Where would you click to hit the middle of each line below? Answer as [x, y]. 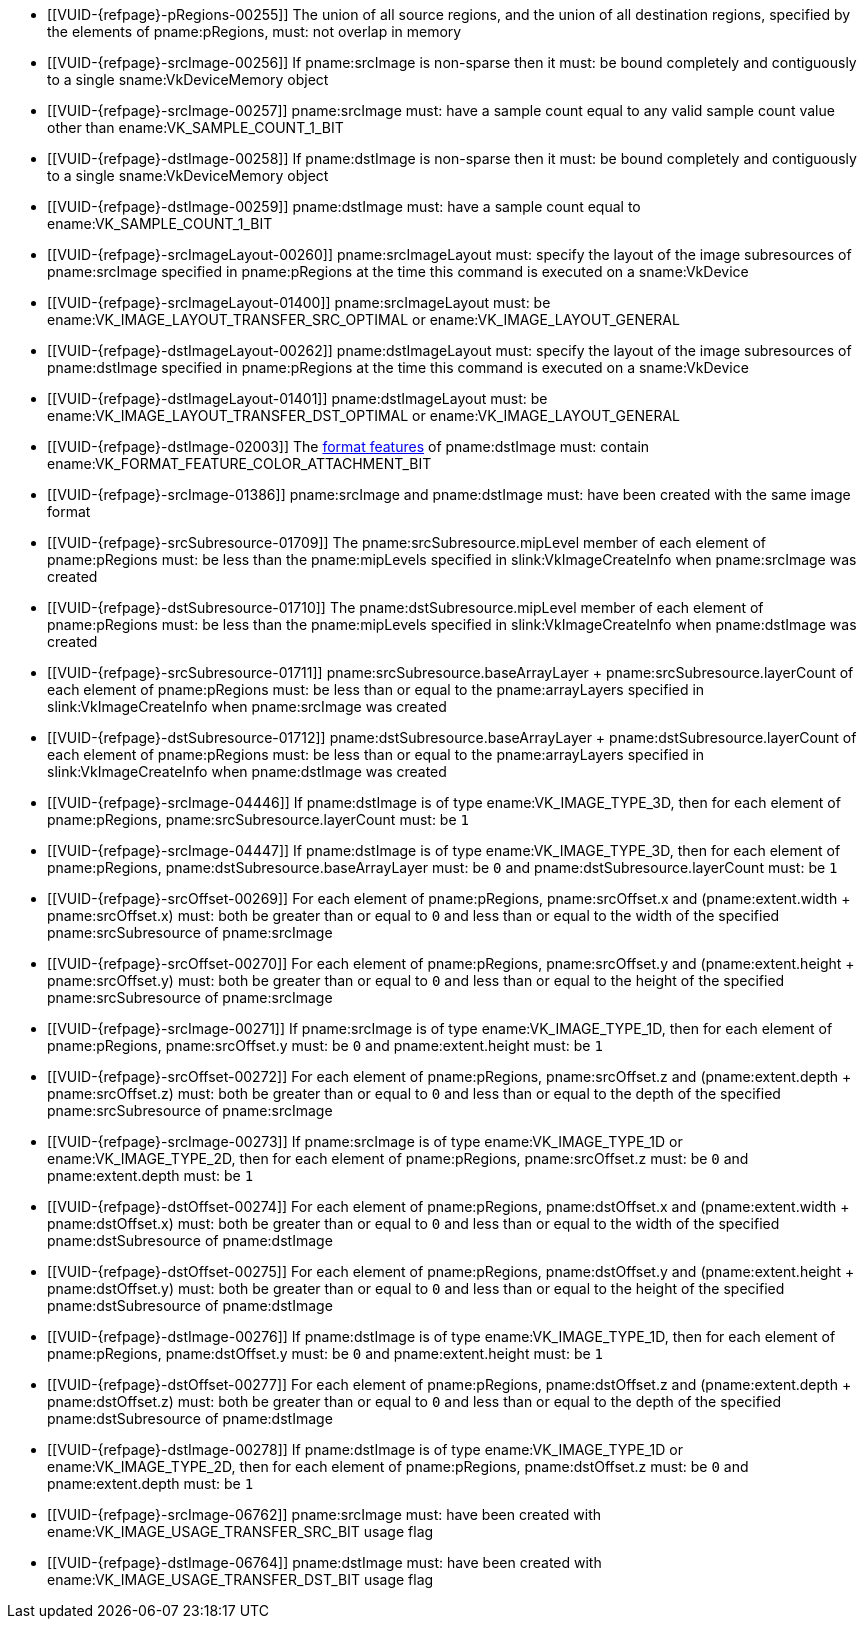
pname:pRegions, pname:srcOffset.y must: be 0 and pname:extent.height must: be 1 [325, 1045]
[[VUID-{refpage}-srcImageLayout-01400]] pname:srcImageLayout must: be [299, 302]
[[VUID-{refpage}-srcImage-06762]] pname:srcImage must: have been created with [324, 1514]
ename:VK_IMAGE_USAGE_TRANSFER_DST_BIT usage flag [240, 1579]
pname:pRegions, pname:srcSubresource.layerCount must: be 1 [258, 819]
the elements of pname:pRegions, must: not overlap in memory [254, 31]
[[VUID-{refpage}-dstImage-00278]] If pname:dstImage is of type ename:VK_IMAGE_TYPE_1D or [365, 1449]
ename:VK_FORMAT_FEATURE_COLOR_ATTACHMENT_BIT [239, 463]
